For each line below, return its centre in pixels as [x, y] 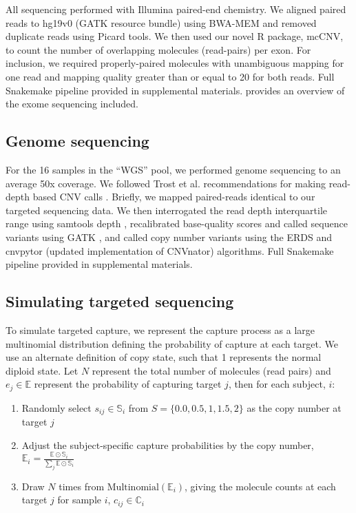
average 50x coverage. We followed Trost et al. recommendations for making [166, 183]
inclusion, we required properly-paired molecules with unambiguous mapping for [175, 63]
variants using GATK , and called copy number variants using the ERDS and [169, 237]
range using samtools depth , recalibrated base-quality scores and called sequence [177, 223]
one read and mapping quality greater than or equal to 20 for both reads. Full [170, 76]
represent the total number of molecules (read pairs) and [211, 370]
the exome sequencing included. [72, 104]
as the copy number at [294, 407]
